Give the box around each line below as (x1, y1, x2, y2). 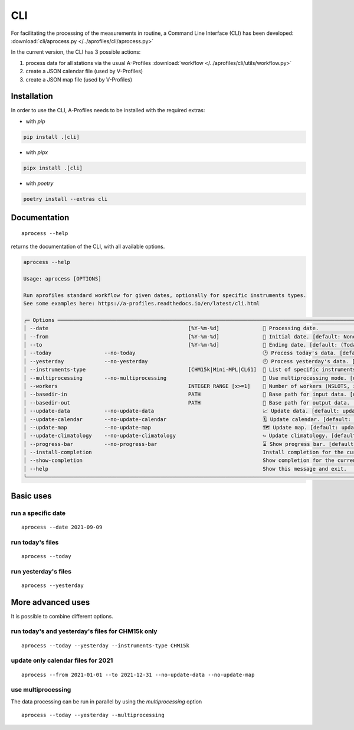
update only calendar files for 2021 (11, 656, 113, 664)
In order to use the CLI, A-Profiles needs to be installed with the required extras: (11, 107, 205, 114)
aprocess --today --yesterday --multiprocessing (21, 712, 165, 719)
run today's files (11, 538, 59, 546)
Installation (11, 92, 53, 102)
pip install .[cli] (23, 133, 80, 140)
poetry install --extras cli (23, 195, 108, 202)
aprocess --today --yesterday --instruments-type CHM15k (21, 642, 190, 649)
